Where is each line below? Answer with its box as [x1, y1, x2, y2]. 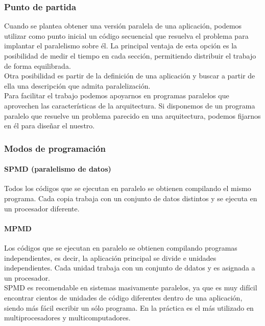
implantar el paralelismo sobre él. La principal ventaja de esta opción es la [4, 40, 237, 51]
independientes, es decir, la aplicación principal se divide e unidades [4, 252, 216, 263]
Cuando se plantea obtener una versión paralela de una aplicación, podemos [4, 20, 242, 31]
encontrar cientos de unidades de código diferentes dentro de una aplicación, [4, 292, 243, 303]
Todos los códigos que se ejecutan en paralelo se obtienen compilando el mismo [4, 183, 251, 194]
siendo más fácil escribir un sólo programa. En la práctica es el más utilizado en [4, 302, 254, 313]
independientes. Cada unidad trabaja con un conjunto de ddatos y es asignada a [4, 262, 255, 273]
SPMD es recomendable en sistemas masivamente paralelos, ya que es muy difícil [4, 282, 257, 293]
